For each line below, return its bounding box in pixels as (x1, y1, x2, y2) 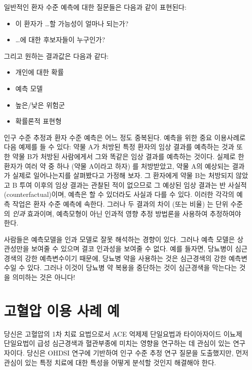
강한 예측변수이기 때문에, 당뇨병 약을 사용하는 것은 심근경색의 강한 (25, 253, 227, 263)
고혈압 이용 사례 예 (4, 300, 120, 320)
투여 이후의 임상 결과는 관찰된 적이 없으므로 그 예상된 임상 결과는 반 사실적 (19, 179, 247, 190)
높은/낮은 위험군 (15, 99, 65, 110)
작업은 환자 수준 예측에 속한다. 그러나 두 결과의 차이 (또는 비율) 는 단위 (12, 198, 228, 209)
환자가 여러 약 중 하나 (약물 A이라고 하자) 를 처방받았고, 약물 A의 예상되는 (4, 161, 230, 171)
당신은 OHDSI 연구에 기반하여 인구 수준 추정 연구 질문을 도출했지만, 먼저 (27, 347, 249, 357)
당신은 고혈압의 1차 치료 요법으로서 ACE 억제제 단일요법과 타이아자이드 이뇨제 (4, 328, 242, 338)
